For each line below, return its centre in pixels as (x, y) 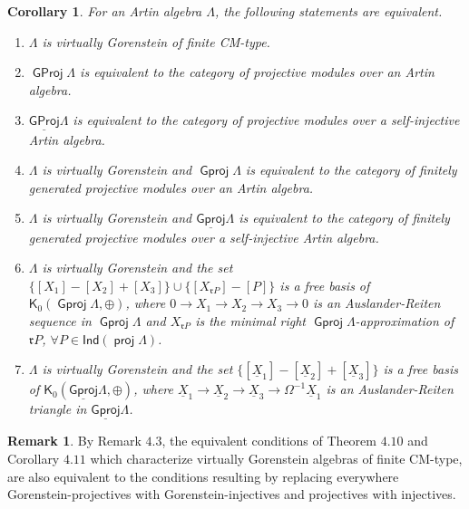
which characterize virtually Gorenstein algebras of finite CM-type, (276, 458)
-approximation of (405, 320)
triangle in (58, 409)
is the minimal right (251, 320)
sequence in (60, 320)
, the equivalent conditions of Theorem (269, 441)
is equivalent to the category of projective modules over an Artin (257, 72)
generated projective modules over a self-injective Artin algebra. (204, 237)
